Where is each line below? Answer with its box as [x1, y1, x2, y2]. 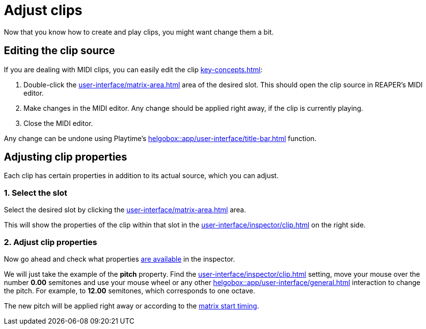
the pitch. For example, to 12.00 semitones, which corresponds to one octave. [4, 286, 256, 295]
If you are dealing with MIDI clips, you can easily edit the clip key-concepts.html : [4, 65, 263, 74]
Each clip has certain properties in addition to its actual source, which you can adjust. [4, 171, 279, 180]
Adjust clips [4, 2, 83, 19]
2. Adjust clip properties [4, 237, 97, 247]
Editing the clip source [4, 44, 115, 57]
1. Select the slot [4, 187, 67, 198]
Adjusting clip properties [4, 151, 128, 164]
